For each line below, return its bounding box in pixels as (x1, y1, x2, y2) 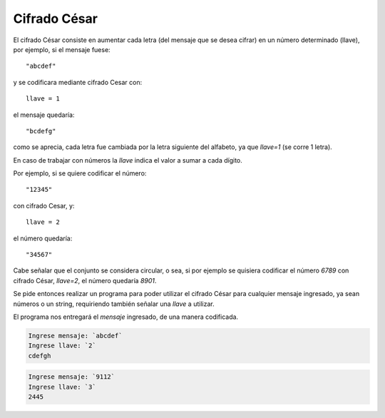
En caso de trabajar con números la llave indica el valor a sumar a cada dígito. (13, 156, 242, 164)
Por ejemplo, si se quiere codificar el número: (13, 169, 147, 178)
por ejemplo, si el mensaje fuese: (13, 45, 111, 53)
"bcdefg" (26, 127, 56, 135)
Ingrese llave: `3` (28, 382, 96, 391)
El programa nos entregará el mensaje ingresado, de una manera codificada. (13, 312, 239, 321)
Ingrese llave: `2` (28, 342, 96, 350)
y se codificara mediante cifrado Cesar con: (13, 78, 143, 86)
